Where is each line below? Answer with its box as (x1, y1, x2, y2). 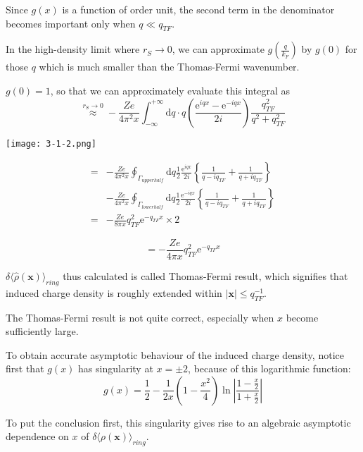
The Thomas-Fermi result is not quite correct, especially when (6, 310, 274, 324)
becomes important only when (6, 16, 136, 30)
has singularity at (78, 361, 153, 376)
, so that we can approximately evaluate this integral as (50, 83, 290, 97)
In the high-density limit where (6, 42, 140, 56)
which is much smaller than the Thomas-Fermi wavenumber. (39, 59, 300, 74)
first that (6, 361, 44, 376)
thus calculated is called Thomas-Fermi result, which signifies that (63, 268, 348, 283)
